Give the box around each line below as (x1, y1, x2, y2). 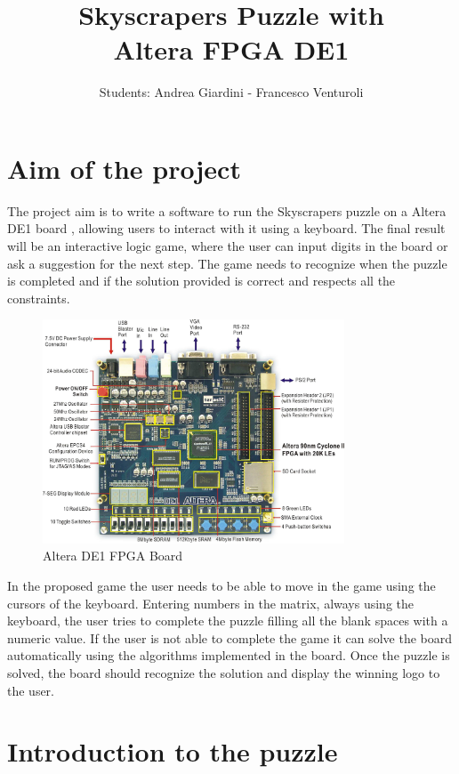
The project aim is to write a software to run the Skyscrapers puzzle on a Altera (7, 201, 447, 220)
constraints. (7, 288, 70, 307)
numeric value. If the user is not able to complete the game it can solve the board (7, 628, 453, 647)
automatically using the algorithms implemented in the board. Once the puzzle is (7, 646, 450, 665)
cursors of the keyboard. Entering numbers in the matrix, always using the (7, 593, 415, 612)
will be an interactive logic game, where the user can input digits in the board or (7, 237, 448, 255)
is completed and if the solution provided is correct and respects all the (7, 271, 396, 290)
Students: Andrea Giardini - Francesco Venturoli (99, 83, 364, 101)
